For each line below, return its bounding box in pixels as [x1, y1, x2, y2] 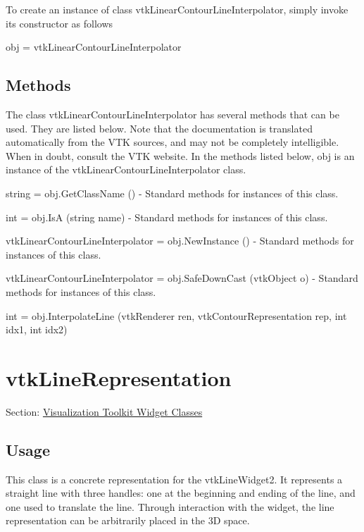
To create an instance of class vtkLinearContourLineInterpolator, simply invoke [6, 2, 349, 16]
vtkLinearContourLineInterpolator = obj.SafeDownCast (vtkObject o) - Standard [6, 271, 358, 285]
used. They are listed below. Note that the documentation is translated [6, 120, 313, 135]
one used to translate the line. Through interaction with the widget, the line [6, 499, 334, 514]
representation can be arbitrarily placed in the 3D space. [6, 513, 250, 528]
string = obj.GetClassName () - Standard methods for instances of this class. [6, 185, 339, 200]
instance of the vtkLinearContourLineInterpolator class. [6, 162, 246, 177]
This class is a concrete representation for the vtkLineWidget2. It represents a [6, 471, 343, 486]
